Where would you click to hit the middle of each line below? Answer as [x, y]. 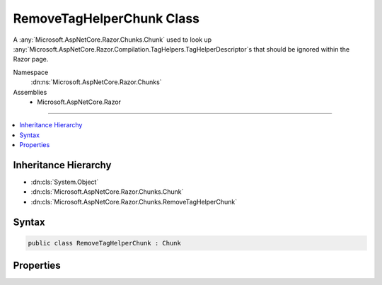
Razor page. [31, 59]
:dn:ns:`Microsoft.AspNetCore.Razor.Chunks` [96, 82]
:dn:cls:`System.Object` [65, 182]
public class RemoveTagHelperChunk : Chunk [105, 243]
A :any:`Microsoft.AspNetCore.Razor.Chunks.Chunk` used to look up [112, 40]
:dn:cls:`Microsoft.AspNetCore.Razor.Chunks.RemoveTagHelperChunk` [134, 202]
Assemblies [30, 92]
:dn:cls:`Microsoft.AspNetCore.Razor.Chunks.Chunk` [107, 192]
